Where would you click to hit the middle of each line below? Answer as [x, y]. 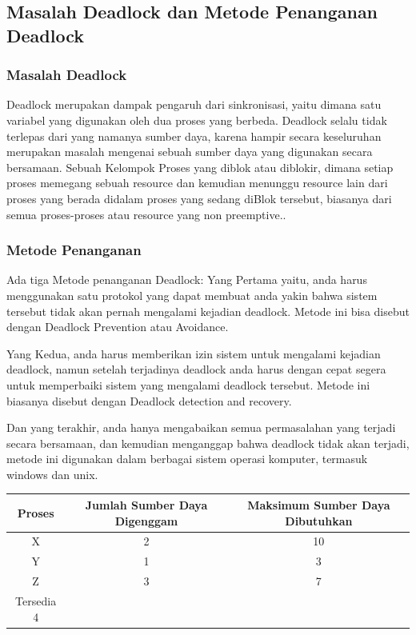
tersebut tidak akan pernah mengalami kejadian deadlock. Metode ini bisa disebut [208, 311]
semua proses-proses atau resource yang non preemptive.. [146, 214]
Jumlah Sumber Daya [146, 504]
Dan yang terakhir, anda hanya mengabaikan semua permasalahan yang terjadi [201, 427]
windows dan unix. [52, 474]
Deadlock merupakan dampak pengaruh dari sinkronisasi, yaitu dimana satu [194, 104]
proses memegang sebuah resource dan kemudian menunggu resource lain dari [197, 183]
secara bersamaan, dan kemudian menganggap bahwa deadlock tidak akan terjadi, [208, 443]
